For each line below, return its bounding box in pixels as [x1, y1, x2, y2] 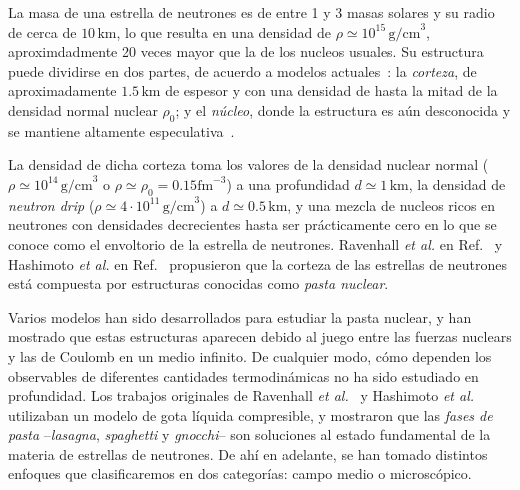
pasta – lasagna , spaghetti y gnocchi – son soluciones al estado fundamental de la [8, 424, 491, 445]
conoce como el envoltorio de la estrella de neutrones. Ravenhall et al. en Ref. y [8, 233, 503, 254]
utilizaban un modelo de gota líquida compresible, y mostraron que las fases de [8, 404, 493, 425]
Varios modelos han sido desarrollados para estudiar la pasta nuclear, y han [8, 306, 472, 327]
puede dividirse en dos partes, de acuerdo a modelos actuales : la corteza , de [8, 60, 477, 81]
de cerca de [8, 21, 77, 42]
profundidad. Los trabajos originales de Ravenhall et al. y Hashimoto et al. [8, 385, 475, 406]
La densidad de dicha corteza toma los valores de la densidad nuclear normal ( [8, 154, 489, 175]
